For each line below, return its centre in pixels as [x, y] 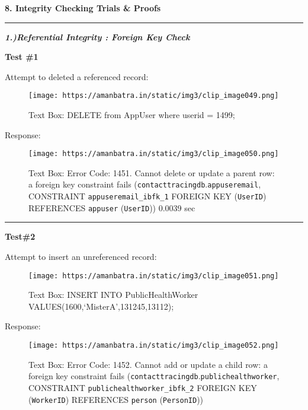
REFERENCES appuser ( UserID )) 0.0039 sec [112, 207]
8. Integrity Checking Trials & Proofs [83, 8]
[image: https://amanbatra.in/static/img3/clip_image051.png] [154, 276]
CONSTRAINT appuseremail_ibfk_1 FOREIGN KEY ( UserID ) [147, 196]
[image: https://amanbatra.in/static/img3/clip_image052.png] [154, 346]
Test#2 [20, 236]
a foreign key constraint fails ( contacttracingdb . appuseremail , [145, 184]
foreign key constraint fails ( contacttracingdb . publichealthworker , [154, 376]
